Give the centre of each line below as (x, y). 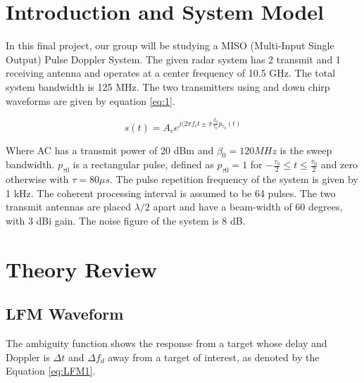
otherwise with (37, 179)
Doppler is (28, 357)
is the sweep (306, 150)
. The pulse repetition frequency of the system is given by (234, 179)
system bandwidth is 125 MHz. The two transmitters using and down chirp (168, 86)
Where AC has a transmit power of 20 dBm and (110, 150)
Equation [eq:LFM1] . (51, 371)
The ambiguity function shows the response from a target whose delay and (167, 343)
